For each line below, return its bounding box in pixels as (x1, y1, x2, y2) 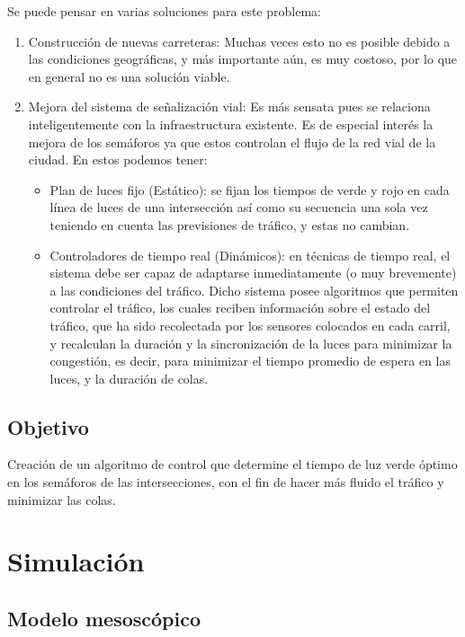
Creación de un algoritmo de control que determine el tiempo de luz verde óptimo (7, 455, 458, 473)
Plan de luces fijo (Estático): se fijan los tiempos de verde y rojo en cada (49, 180, 450, 199)
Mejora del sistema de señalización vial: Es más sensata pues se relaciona (28, 97, 431, 116)
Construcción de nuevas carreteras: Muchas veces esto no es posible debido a (28, 31, 451, 50)
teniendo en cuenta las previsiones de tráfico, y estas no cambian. (49, 215, 410, 234)
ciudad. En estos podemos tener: (28, 150, 208, 169)
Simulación (7, 543, 145, 579)
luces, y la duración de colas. (49, 368, 209, 387)
